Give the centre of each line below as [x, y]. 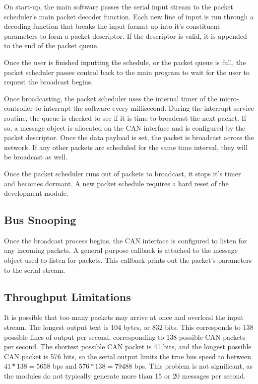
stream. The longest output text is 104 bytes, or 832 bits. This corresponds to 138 [129, 327]
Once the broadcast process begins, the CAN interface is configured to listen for [126, 240]
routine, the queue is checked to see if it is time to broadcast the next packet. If [125, 117]
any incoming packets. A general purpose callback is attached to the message [121, 250]
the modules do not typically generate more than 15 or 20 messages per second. [125, 376]
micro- [229, 98]
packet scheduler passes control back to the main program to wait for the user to [127, 72]
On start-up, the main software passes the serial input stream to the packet [119, 6]
